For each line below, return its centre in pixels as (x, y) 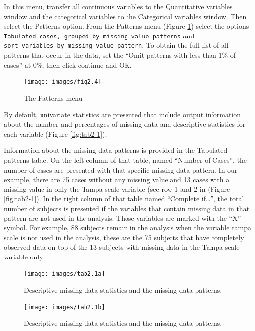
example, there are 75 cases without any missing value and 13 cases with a (117, 179)
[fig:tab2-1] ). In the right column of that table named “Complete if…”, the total (124, 199)
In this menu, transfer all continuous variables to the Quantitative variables (118, 6)
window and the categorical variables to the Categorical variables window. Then (125, 16)
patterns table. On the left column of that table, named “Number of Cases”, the (126, 160)
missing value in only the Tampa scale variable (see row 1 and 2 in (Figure (117, 189)
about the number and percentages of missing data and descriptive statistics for (125, 124)
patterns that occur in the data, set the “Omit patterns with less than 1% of (120, 55)
